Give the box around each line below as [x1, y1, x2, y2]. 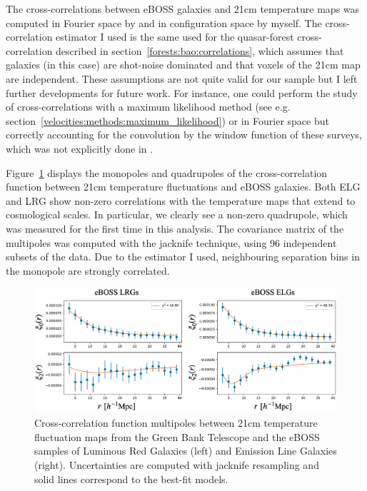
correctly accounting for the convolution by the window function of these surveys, [6, 127, 362, 142]
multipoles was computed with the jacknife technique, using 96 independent [6, 235, 337, 250]
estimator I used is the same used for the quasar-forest [56, 29, 294, 44]
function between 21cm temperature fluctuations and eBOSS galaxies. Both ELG [6, 179, 361, 194]
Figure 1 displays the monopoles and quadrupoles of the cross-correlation [6, 165, 328, 180]
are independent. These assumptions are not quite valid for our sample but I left [6, 71, 358, 86]
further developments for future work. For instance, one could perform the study [6, 85, 358, 100]
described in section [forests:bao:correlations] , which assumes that [56, 43, 344, 58]
